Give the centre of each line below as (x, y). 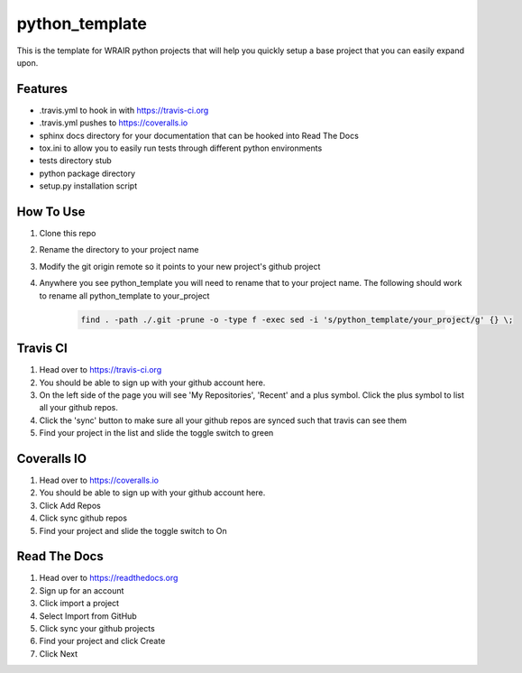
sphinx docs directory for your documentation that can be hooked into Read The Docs (199, 135)
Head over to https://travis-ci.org (101, 370)
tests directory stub (75, 161)
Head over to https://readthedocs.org (109, 578)
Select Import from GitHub (88, 616)
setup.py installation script (88, 186)
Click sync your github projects (97, 629)
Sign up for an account (82, 590)
